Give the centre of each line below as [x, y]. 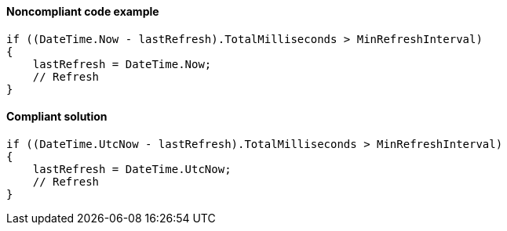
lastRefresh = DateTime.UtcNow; [132, 169]
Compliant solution [57, 117]
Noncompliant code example [83, 11]
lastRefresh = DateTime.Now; [122, 64]
